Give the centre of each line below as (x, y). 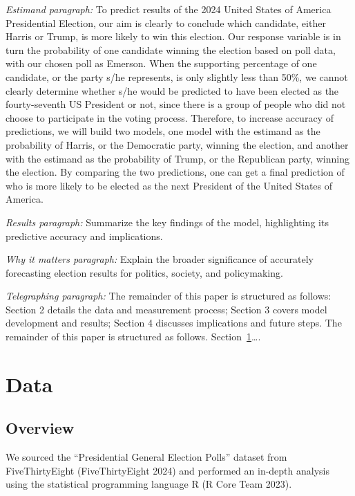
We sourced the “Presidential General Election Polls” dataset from (146, 457)
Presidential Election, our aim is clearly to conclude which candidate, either (166, 22)
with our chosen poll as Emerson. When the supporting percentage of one (161, 63)
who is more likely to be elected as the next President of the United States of (169, 185)
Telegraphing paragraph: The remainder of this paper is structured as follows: (169, 296)
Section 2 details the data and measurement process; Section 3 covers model (166, 309)
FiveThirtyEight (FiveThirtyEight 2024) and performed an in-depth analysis (167, 470)
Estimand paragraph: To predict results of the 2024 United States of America (169, 9)
